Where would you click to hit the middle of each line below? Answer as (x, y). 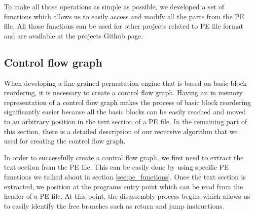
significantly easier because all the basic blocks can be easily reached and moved (125, 112)
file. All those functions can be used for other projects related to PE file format (124, 26)
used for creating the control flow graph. (65, 141)
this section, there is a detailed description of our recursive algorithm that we (121, 131)
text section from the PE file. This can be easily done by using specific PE (116, 167)
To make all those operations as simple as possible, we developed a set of (114, 6)
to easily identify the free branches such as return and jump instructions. (114, 205)
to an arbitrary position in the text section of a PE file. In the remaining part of (126, 121)
